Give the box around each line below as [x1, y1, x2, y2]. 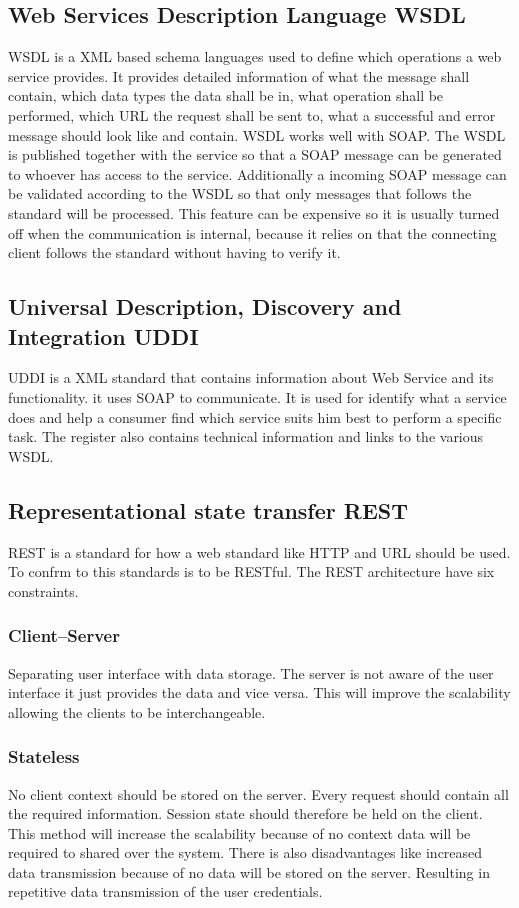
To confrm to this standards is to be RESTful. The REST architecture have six [8, 561, 495, 582]
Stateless [8, 744, 80, 769]
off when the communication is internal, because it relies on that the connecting [8, 222, 497, 243]
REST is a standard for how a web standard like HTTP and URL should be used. [8, 541, 511, 562]
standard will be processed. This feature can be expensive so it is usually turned [8, 202, 500, 223]
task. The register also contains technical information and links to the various [8, 426, 484, 447]
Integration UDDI [8, 320, 199, 351]
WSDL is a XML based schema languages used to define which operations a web [8, 46, 502, 67]
